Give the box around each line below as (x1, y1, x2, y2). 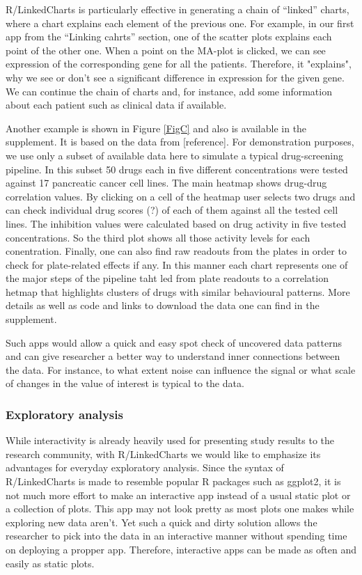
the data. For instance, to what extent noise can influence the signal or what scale (6, 362, 356, 377)
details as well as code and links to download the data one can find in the (6, 298, 320, 313)
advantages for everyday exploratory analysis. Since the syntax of (6, 460, 284, 475)
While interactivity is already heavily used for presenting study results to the (6, 433, 335, 448)
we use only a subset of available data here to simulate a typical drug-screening (6, 148, 344, 162)
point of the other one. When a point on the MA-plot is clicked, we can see (6, 42, 326, 57)
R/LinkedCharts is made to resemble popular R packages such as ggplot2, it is (6, 474, 341, 489)
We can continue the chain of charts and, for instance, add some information (6, 84, 332, 98)
